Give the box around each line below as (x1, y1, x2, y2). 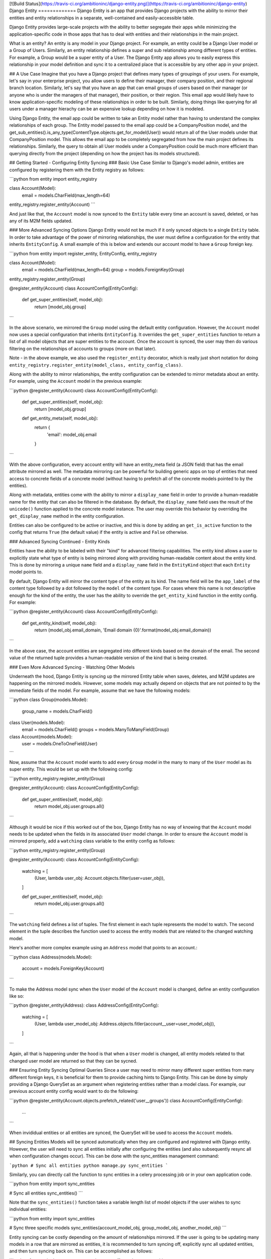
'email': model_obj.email (47, 431, 97, 438)
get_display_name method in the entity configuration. (9, 513, 125, 519)
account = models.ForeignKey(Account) (22, 965, 105, 971)
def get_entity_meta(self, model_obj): (22, 415, 98, 421)
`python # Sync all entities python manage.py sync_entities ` (9, 1162, 168, 1168)
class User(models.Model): (9, 719, 65, 725)
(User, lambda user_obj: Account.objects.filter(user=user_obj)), (34, 875, 165, 881)
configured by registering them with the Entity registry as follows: (9, 167, 145, 173)
